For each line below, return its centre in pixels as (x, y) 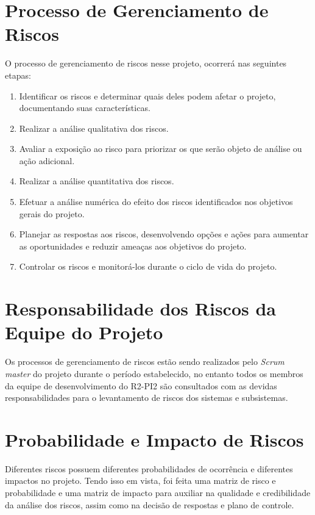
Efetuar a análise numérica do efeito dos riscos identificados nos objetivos (156, 202)
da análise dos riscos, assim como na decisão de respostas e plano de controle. (150, 504)
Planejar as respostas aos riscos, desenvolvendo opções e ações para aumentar (164, 234)
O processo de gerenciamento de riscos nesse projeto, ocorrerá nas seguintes (146, 63)
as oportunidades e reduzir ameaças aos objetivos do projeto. (133, 246)
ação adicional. (47, 160)
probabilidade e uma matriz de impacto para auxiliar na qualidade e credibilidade (158, 493)
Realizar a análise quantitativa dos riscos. (97, 181)
